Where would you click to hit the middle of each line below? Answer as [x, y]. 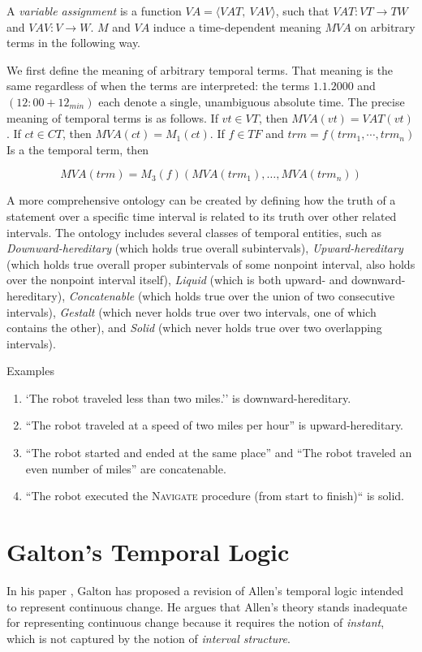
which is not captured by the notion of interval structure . [149, 638]
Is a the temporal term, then [78, 149]
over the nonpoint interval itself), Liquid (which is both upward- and [177, 280]
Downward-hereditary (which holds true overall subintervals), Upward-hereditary [205, 248]
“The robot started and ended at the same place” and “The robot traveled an [219, 453]
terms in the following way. [74, 43]
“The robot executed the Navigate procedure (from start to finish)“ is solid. [215, 496]
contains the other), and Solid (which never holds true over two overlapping [194, 328]
